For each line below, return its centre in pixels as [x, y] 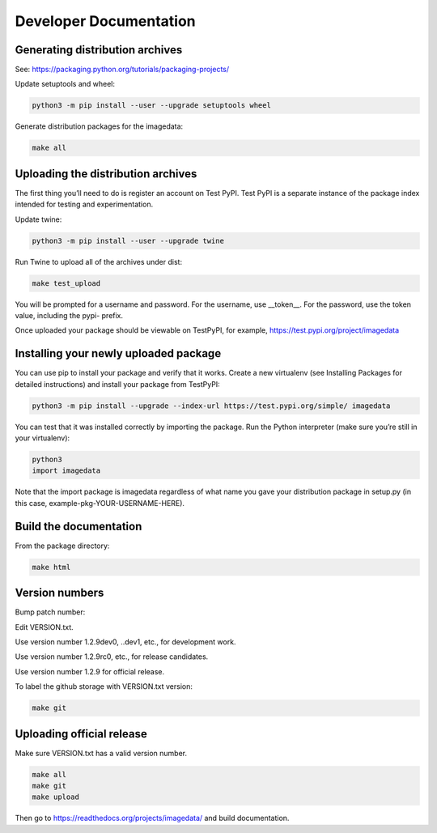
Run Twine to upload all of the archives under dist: [98, 261]
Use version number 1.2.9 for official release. [90, 671]
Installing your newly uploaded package [118, 353]
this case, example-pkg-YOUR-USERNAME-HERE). [100, 503]
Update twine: [38, 219]
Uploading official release [81, 734]
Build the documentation [78, 526]
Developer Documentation [105, 21]
